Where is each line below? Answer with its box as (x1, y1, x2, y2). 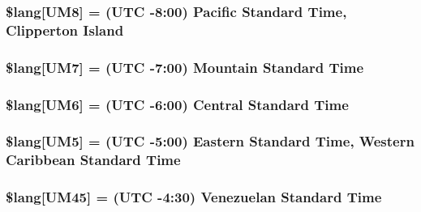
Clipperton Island (6, 19, 124, 40)
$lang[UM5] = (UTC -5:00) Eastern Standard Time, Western (6, 131, 415, 151)
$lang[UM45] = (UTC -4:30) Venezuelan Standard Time (6, 187, 382, 207)
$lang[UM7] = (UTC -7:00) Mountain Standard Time (6, 57, 364, 77)
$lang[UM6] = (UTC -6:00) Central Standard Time (6, 94, 349, 114)
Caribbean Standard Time (6, 150, 181, 170)
